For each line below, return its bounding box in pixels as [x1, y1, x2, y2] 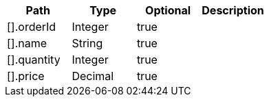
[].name [7, 36, 47, 50]
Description [202, 3, 264, 17]
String [72, 36, 103, 50]
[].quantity [7, 53, 61, 66]
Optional [145, 3, 191, 17]
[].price [7, 69, 45, 83]
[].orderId [7, 20, 56, 34]
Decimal [72, 69, 114, 83]
